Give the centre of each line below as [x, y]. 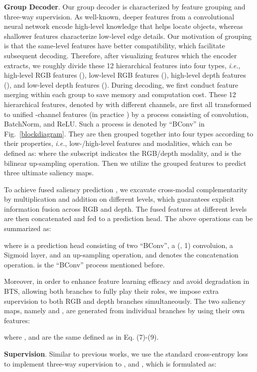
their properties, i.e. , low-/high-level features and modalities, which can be [118, 143]
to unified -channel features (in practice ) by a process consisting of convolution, [126, 114]
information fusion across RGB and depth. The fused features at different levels [126, 208]
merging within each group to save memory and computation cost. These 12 [120, 94]
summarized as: [28, 228]
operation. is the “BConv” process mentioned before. [84, 264]
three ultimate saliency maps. [49, 173]
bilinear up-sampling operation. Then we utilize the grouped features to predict [125, 163]
